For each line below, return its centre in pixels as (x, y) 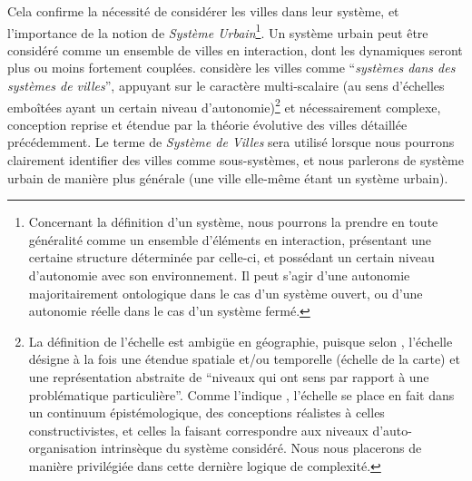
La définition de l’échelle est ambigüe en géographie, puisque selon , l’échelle (241, 341)
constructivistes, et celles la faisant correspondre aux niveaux (198, 430)
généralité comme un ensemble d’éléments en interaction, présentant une (230, 239)
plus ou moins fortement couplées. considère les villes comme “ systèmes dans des (231, 68)
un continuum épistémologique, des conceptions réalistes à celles (206, 412)
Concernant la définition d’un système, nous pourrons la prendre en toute (233, 222)
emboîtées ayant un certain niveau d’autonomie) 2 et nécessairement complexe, (224, 105)
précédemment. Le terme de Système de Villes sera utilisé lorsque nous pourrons (231, 142)
